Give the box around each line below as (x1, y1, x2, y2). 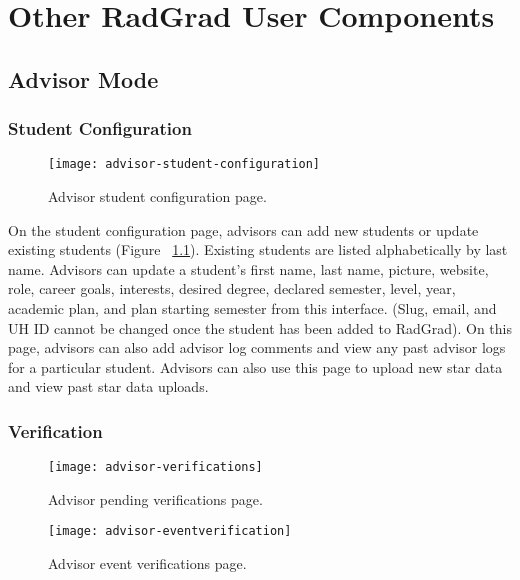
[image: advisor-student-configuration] (48, 157, 321, 172)
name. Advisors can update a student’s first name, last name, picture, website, (8, 258, 489, 279)
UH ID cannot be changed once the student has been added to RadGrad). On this (8, 317, 512, 338)
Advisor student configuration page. (48, 186, 267, 207)
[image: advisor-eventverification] (48, 524, 292, 539)
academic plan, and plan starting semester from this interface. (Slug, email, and (8, 298, 497, 318)
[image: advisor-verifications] (48, 460, 263, 475)
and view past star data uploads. (8, 376, 209, 397)
